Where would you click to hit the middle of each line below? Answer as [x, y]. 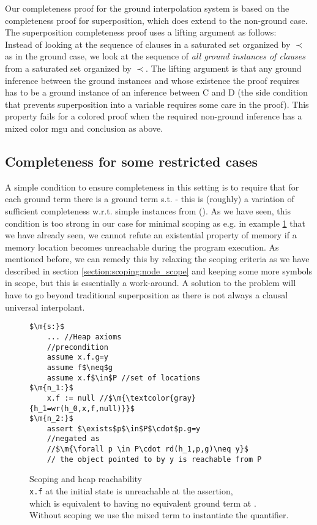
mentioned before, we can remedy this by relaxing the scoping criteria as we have [157, 259]
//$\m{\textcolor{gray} [148, 398]
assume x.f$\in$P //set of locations [124, 378]
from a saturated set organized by [68, 68]
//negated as [73, 439]
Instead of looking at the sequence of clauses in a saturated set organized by [148, 44]
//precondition [77, 347]
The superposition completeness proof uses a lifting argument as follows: [141, 32]
